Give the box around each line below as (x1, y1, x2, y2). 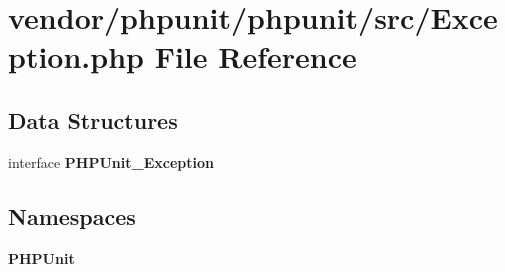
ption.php (8, 36, 144, 77)
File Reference (154, 36, 357, 77)
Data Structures (8, 104, 178, 135)
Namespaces (8, 200, 136, 231)
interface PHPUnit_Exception (8, 151, 214, 172)
